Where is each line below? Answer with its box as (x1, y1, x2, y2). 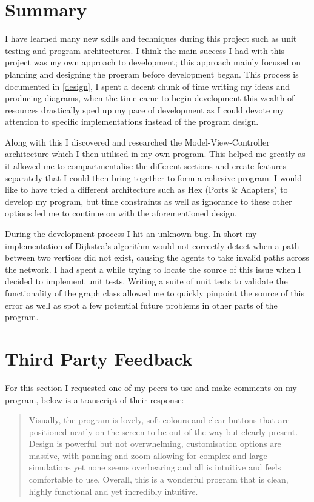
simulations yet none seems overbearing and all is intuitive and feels (28, 461, 281, 474)
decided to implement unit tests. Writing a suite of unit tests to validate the (5, 275, 288, 287)
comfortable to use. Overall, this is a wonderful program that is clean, (28, 473, 289, 486)
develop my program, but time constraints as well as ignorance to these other (5, 195, 292, 207)
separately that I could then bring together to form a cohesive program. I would (5, 171, 302, 184)
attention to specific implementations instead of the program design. (5, 115, 259, 128)
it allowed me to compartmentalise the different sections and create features (5, 159, 286, 172)
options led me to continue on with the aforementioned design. (5, 207, 237, 219)
